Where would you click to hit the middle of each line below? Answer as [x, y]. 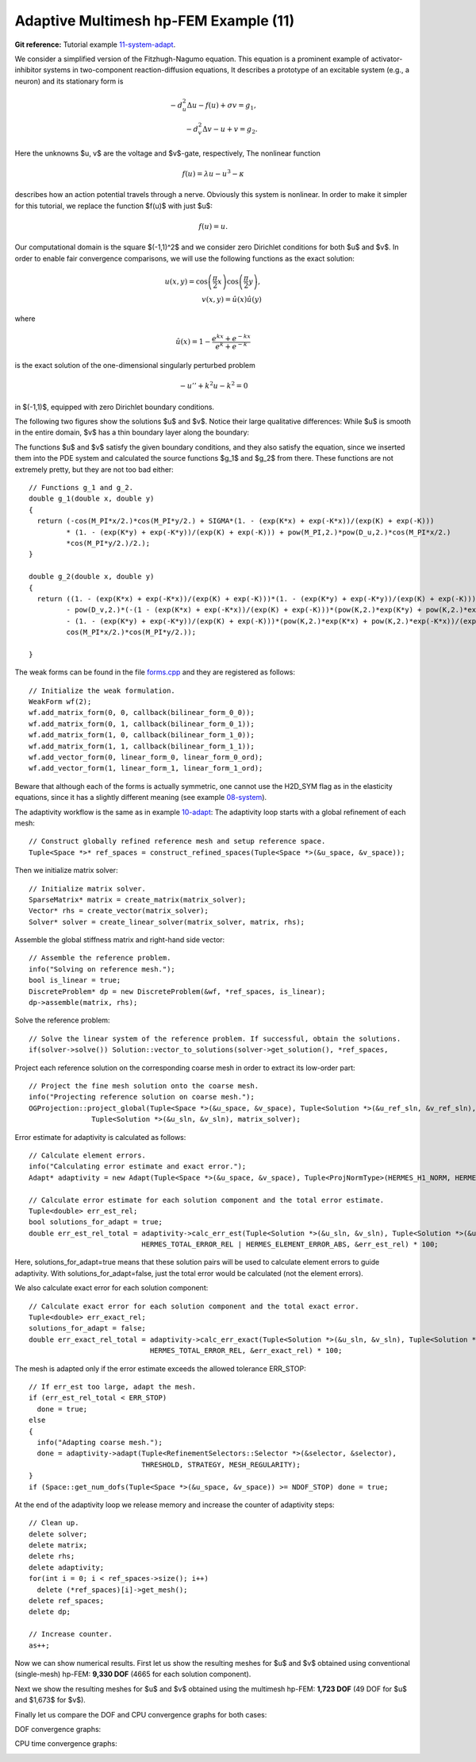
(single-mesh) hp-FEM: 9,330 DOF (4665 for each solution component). [133, 1674]
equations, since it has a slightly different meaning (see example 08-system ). [141, 798]
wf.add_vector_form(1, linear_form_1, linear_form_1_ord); [146, 768]
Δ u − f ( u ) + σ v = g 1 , [222, 106]
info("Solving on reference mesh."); [102, 969]
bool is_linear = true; [75, 980]
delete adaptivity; [67, 1567]
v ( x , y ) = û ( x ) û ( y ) [231, 299]
